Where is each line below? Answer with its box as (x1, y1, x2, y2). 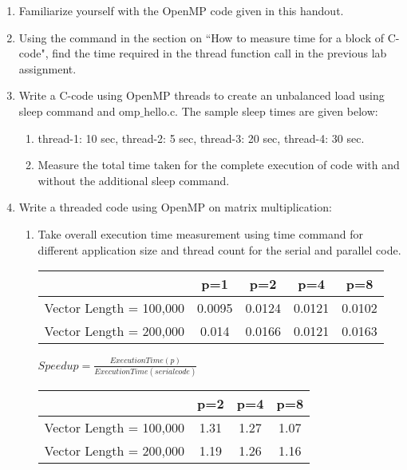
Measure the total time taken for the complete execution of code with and (38, 156, 400, 173)
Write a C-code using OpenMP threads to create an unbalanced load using (18, 87, 385, 104)
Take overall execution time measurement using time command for (38, 225, 363, 242)
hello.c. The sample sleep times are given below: (144, 102, 378, 119)
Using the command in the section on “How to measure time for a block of (18, 29, 384, 45)
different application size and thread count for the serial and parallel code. (38, 241, 401, 258)
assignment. (18, 60, 77, 77)
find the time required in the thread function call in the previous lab (52, 45, 387, 61)
